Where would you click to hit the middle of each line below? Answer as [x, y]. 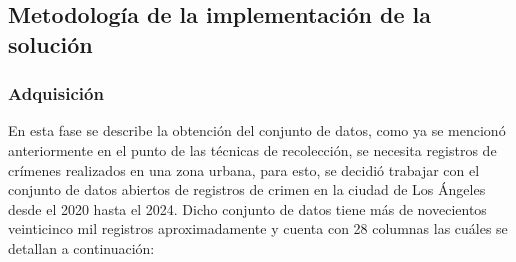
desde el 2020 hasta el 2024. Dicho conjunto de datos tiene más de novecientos [247, 208]
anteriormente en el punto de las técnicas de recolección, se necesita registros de [252, 149]
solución [50, 43]
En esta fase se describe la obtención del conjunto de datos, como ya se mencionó [257, 130]
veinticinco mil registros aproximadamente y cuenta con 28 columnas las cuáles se [258, 228]
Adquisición [56, 93]
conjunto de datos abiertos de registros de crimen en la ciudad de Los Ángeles [247, 189]
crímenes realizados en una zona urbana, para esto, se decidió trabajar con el [244, 169]
